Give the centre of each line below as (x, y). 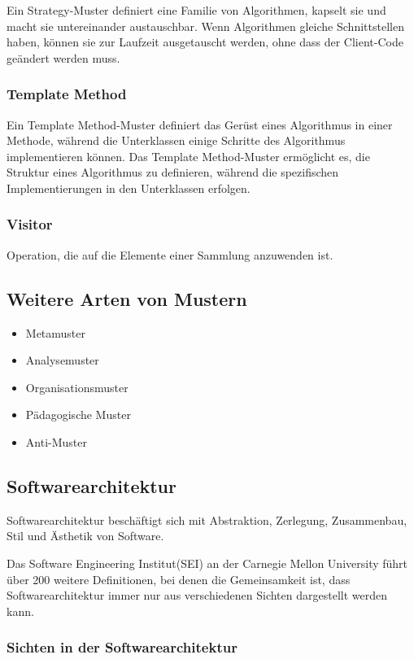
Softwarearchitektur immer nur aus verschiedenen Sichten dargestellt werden (197, 595)
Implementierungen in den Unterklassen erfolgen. (129, 188)
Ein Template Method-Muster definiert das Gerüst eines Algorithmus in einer (200, 124)
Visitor (30, 224)
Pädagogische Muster (78, 415)
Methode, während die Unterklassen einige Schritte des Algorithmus (176, 140)
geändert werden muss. (63, 57)
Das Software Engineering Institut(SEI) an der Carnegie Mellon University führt (207, 563)
